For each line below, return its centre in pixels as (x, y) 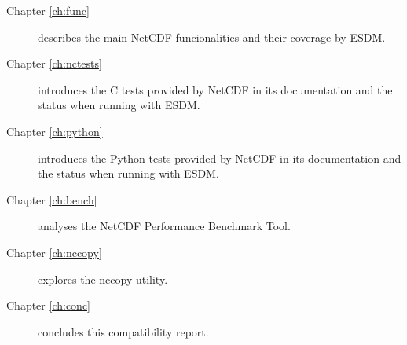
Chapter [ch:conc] (48, 305)
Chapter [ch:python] (55, 131)
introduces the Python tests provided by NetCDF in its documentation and (220, 158)
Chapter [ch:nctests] (54, 63)
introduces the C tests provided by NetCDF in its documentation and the (215, 89)
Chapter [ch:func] (48, 10)
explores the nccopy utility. (103, 279)
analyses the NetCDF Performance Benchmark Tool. (164, 226)
